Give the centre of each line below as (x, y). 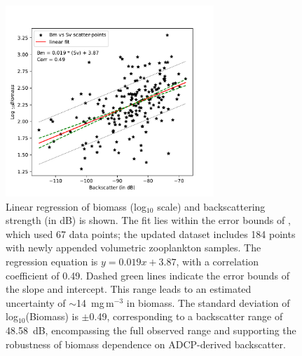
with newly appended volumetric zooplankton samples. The (133, 248)
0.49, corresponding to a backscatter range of (186, 316)
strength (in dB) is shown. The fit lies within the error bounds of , (148, 220)
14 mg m (95, 302)
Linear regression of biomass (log (76, 206)
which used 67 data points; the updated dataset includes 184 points (151, 233)
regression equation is (52, 262)
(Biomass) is (52, 316)
